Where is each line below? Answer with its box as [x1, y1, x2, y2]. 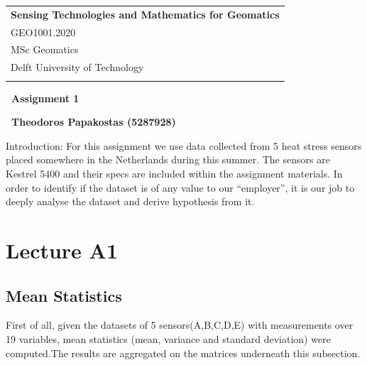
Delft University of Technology [11, 60, 144, 75]
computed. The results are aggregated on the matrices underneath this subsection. [6, 345, 361, 360]
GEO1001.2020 [11, 24, 76, 39]
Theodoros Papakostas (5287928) [11, 114, 176, 129]
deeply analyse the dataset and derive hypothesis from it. [6, 194, 255, 209]
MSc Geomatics [11, 42, 79, 57]
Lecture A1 [6, 235, 119, 264]
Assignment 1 [11, 90, 80, 105]
